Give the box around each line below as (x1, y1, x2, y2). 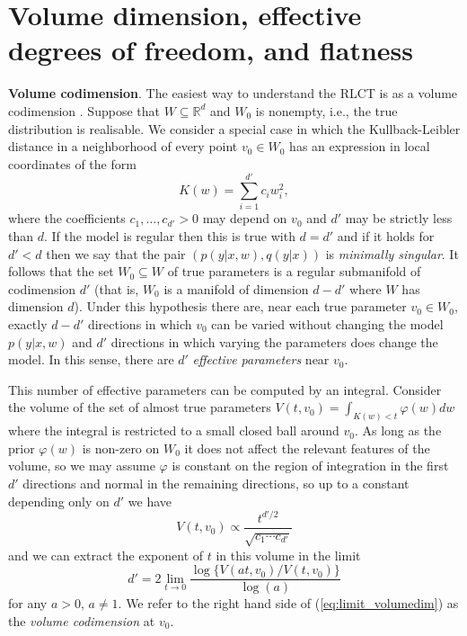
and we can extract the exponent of (8, 545, 204, 564)
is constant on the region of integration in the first (172, 456, 449, 475)
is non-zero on (82, 438, 160, 457)
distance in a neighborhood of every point (8, 137, 238, 156)
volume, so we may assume (8, 456, 155, 475)
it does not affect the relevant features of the (184, 438, 430, 457)
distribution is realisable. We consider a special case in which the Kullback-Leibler (8, 119, 461, 138)
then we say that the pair (46, 244, 186, 263)
